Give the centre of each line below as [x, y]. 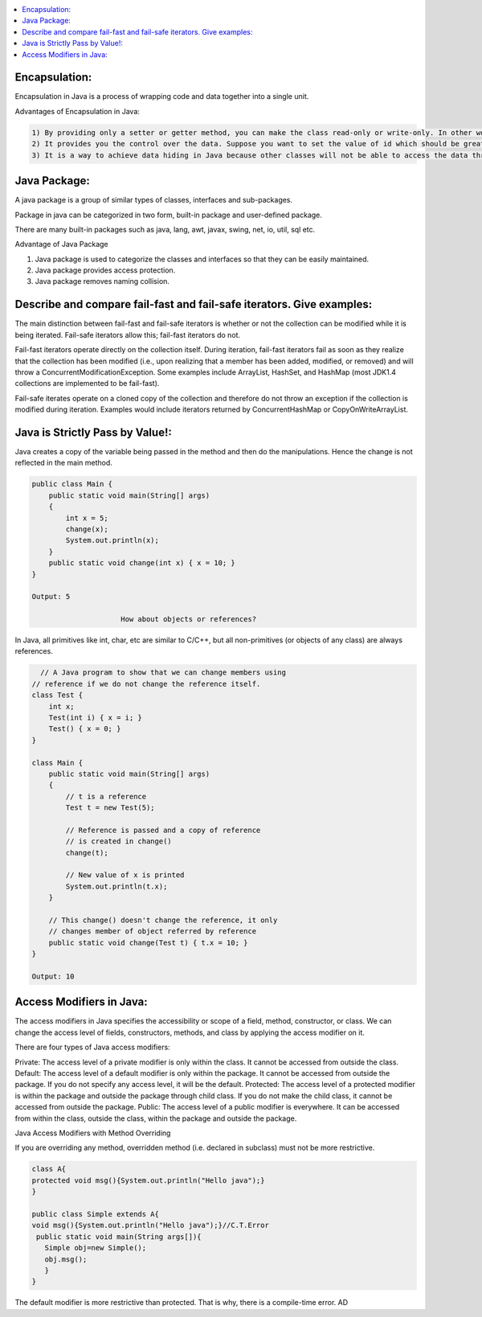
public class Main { [72, 484]
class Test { [57, 695]
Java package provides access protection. [105, 270]
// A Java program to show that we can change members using [163, 673]
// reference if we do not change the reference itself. [146, 684]
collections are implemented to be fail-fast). [87, 384]
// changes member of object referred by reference [153, 931]
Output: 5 [51, 597]
